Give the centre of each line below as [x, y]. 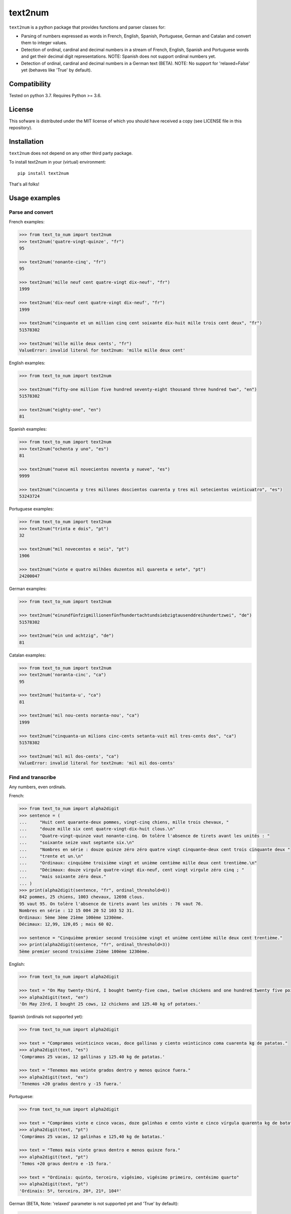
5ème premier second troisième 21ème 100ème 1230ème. [84, 951]
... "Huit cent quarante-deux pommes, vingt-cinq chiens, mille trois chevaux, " [124, 822]
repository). [21, 128]
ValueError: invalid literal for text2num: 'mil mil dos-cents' [97, 763]
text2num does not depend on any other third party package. [71, 153]
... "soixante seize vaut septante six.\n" [77, 843]
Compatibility [30, 84]
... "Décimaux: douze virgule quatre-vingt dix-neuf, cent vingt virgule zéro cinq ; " [132, 870]
